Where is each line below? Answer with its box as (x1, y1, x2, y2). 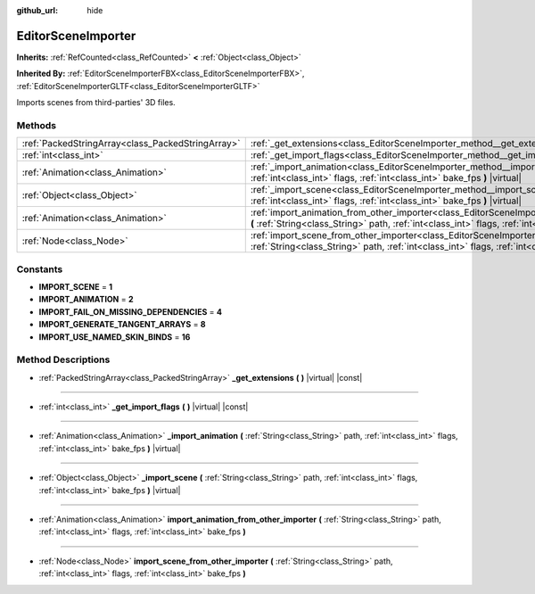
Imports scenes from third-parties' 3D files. (16, 97, 176, 108)
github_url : (16, 5, 58, 15)
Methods (16, 119, 57, 131)
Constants (16, 263, 63, 276)
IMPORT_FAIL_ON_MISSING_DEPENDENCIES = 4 (38, 306, 223, 317)
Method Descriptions (16, 353, 111, 366)
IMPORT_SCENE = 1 (38, 281, 113, 292)
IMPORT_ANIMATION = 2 (38, 294, 134, 305)
